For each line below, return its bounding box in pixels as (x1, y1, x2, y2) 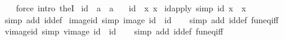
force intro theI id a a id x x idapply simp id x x (16, 2, 246, 14)
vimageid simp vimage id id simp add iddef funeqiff (4, 25, 223, 37)
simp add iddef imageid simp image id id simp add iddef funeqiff (4, 13, 279, 26)
